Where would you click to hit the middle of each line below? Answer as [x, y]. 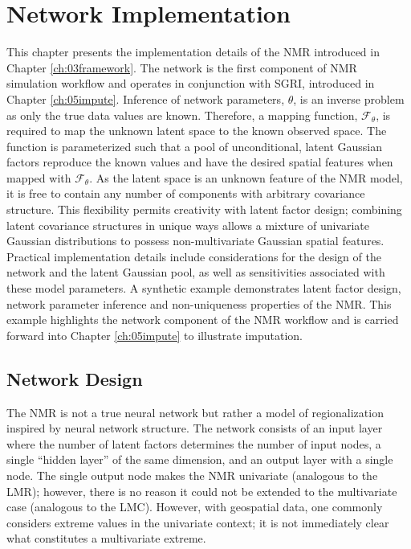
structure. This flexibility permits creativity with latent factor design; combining [204, 209]
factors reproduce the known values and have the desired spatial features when [200, 162]
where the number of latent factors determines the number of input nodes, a [194, 443]
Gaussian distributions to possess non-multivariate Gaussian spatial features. [195, 241]
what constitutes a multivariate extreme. [106, 538]
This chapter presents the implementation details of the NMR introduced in [193, 52]
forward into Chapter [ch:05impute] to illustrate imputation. [155, 335]
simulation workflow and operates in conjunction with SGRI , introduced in [191, 83]
